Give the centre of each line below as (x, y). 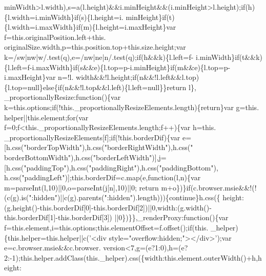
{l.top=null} (24, 87)
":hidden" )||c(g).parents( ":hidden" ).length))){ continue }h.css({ (125, 197)
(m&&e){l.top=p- (202, 67)
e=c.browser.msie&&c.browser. (53, 248)
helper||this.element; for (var (46, 117)
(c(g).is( (17, 197)
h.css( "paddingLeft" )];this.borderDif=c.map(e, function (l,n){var (103, 177)
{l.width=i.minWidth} (39, 17)
